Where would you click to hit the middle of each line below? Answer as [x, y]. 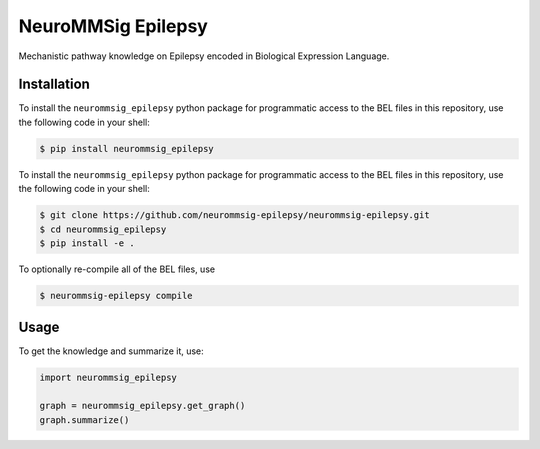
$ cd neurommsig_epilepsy [103, 229]
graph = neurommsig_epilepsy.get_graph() [142, 406]
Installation [54, 84]
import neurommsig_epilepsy [108, 378]
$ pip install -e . [87, 243]
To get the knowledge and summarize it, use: [111, 351]
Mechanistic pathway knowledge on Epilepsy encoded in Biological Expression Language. [204, 56]
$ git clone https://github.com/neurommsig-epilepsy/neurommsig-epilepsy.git [234, 215]
